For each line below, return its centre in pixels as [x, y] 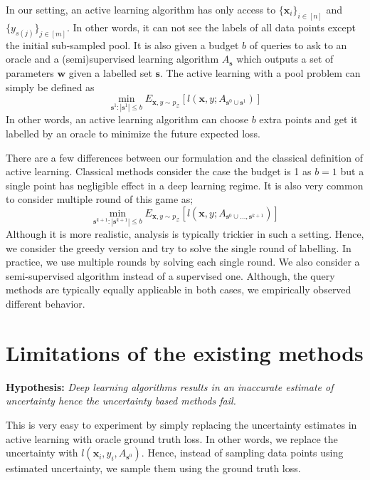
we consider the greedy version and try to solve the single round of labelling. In [179, 247]
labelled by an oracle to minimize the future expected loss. [133, 133]
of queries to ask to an [298, 45]
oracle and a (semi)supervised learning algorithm [112, 59]
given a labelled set [110, 72]
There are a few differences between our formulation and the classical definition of [185, 157]
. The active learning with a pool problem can [260, 72]
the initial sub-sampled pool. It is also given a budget [122, 45]
